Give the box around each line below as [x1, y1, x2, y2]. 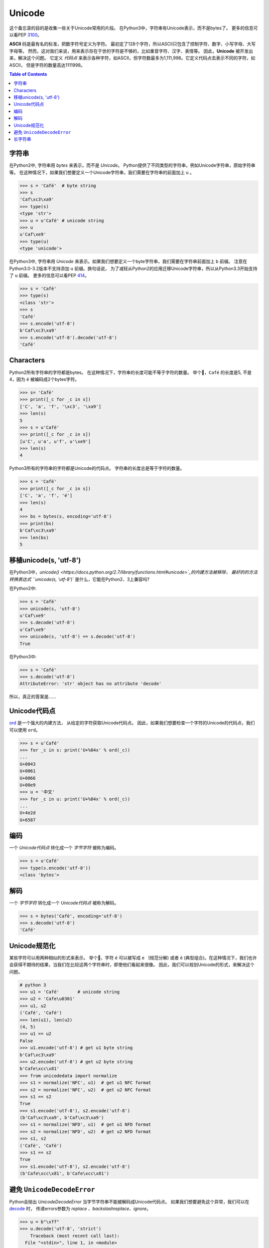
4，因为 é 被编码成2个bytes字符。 [9, 376, 80, 382]
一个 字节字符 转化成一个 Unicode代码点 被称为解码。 [9, 900, 119, 906]
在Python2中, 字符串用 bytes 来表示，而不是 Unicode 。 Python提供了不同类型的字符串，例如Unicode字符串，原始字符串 [9, 162, 256, 168]
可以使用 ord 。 [9, 727, 41, 733]
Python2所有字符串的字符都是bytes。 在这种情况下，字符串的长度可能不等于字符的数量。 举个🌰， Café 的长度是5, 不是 [9, 369, 252, 375]
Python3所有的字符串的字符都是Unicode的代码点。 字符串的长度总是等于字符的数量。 [9, 465, 185, 471]
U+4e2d [19, 810, 36, 816]
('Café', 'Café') [19, 1010, 62, 1016]
